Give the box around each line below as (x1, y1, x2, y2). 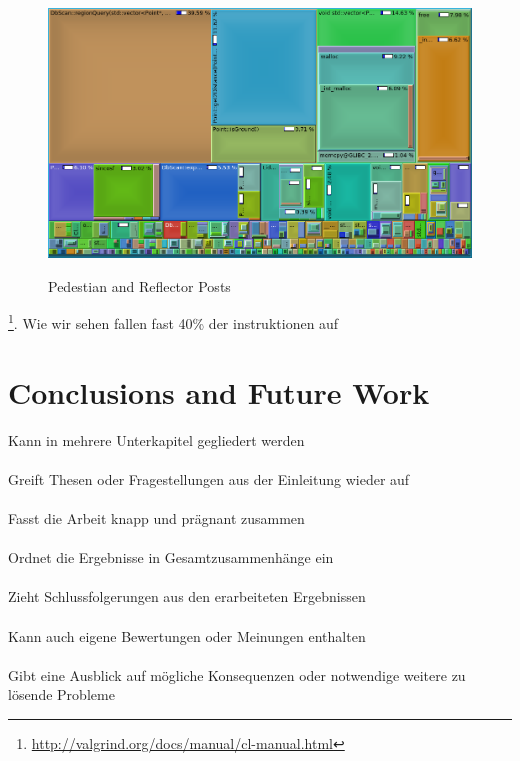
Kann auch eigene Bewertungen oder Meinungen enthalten (8, 625, 366, 646)
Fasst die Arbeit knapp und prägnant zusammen (8, 507, 305, 528)
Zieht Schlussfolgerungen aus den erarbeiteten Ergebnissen (8, 586, 366, 607)
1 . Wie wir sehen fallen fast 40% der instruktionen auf (8, 310, 339, 333)
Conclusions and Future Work (8, 371, 430, 412)
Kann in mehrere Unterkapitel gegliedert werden (8, 429, 305, 450)
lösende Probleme (8, 684, 115, 705)
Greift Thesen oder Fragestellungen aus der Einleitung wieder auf (8, 468, 410, 489)
